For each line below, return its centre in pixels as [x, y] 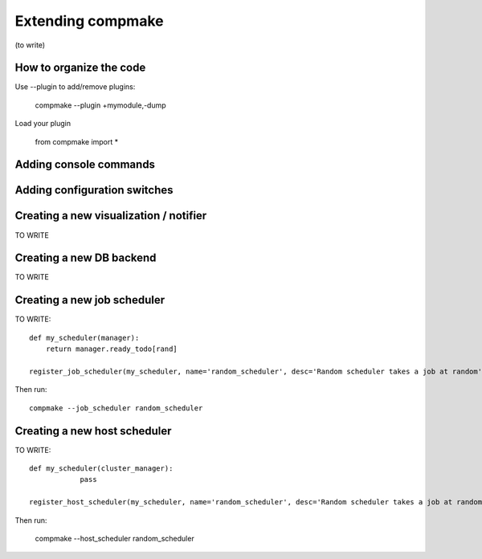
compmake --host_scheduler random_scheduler [114, 538]
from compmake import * [77, 141]
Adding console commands [85, 165]
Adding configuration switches [94, 190]
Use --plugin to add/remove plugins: [75, 87]
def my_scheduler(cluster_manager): [101, 469]
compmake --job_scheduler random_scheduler [116, 408]
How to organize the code [80, 68]
